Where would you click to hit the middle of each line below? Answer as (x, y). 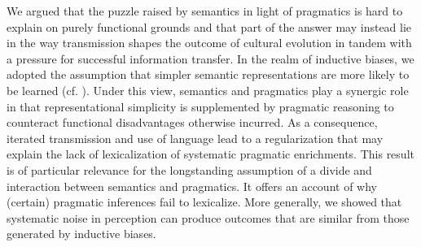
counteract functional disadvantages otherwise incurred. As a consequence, (192, 122)
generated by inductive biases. (81, 234)
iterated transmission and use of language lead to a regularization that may (195, 138)
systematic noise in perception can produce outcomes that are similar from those (208, 217)
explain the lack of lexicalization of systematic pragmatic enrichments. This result (210, 154)
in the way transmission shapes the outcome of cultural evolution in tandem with (209, 43)
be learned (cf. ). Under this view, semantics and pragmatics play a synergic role (208, 90)
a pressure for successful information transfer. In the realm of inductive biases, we (210, 58)
